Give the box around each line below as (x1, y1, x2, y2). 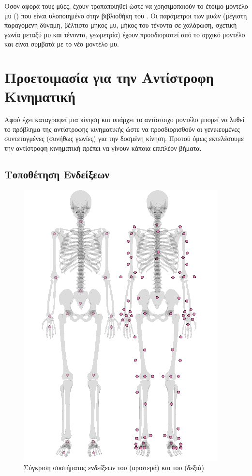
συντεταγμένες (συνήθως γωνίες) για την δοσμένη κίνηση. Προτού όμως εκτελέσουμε (4, 133, 244, 143)
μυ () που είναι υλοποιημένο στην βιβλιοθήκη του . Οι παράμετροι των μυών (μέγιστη (4, 10, 247, 20)
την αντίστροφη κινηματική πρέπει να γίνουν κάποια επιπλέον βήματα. (4, 143, 202, 153)
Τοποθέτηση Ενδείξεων (4, 167, 109, 182)
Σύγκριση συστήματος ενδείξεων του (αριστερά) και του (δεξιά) (24, 462, 204, 473)
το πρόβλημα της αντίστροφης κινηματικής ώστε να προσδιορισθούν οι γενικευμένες (4, 124, 240, 134)
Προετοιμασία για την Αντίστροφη (4, 67, 214, 87)
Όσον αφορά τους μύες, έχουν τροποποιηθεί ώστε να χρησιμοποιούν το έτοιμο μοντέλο (4, 1, 248, 11)
